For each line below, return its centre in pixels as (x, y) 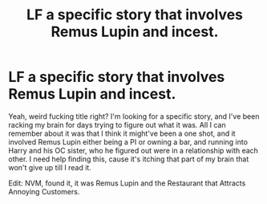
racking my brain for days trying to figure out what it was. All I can (117, 124)
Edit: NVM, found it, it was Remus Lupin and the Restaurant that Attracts (127, 183)
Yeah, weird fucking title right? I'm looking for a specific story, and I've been (134, 116)
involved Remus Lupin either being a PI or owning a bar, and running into (128, 141)
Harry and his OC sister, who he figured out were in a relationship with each (133, 150)
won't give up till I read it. (50, 167)
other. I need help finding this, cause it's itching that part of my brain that (129, 159)
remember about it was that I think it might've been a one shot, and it (122, 133)
